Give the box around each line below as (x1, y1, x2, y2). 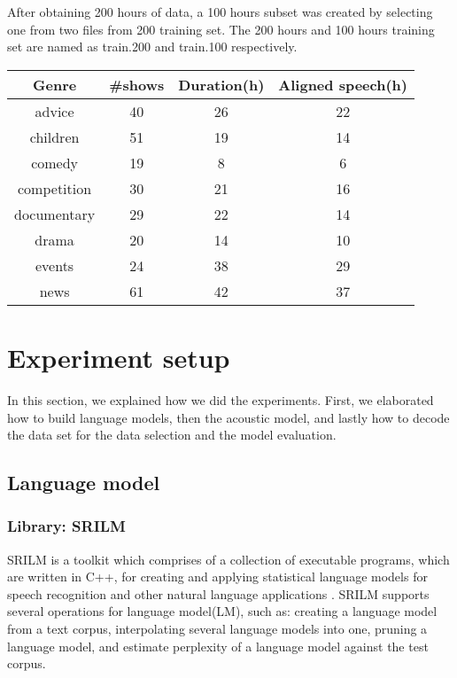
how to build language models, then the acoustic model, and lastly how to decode (7, 408, 450, 426)
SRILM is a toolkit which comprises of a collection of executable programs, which (7, 549, 450, 568)
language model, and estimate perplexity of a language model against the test (7, 636, 429, 655)
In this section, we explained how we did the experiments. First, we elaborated (7, 390, 434, 409)
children (29, 126, 80, 147)
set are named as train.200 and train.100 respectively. (7, 37, 298, 56)
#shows (109, 74, 165, 95)
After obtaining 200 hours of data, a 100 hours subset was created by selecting (7, 3, 433, 20)
